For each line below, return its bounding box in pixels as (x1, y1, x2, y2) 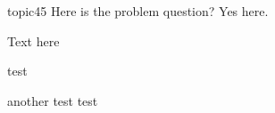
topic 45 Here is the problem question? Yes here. (7, 2, 269, 20)
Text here (7, 31, 60, 50)
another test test (7, 91, 98, 109)
